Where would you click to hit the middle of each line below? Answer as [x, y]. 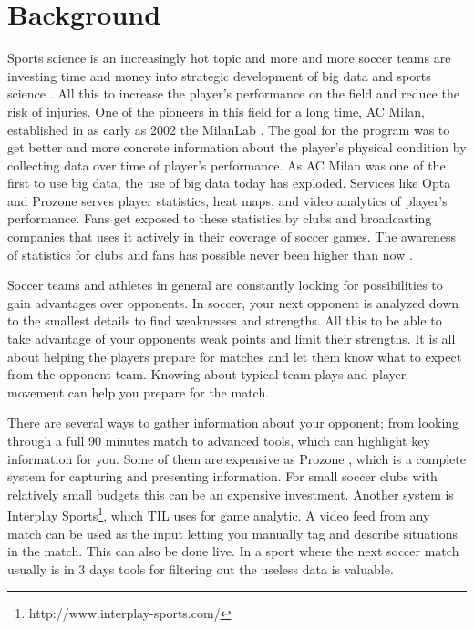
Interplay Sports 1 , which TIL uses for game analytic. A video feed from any [219, 514]
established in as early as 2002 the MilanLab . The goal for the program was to [229, 129]
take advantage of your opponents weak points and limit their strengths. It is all [232, 339]
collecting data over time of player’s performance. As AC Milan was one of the [227, 165]
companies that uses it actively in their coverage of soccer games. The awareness [232, 237]
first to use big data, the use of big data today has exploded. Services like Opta [229, 183]
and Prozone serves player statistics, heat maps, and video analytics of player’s [227, 200]
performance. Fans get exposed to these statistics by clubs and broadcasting [220, 218]
